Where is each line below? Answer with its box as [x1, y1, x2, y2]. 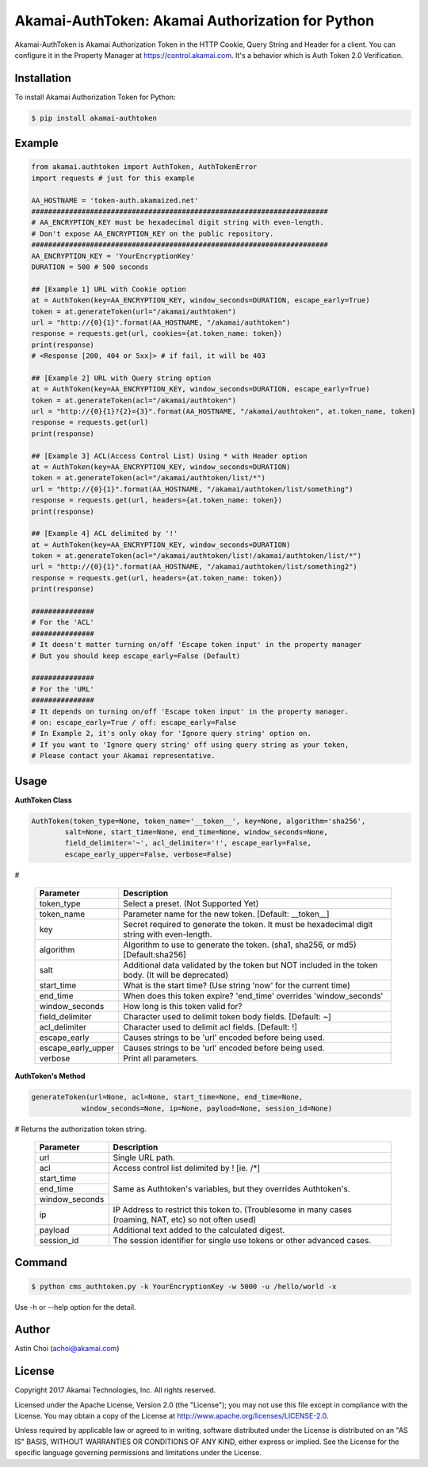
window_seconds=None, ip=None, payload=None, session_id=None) [81, 1103, 333, 1113]
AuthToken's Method [14, 1072, 86, 1081]
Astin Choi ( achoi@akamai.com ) [14, 1344, 120, 1353]
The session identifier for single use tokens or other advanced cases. [113, 1234, 372, 1246]
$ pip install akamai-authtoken [31, 114, 158, 122]
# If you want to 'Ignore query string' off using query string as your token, [31, 740, 350, 749]
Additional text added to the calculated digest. [113, 1224, 285, 1235]
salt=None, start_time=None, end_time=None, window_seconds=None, [64, 828, 329, 837]
